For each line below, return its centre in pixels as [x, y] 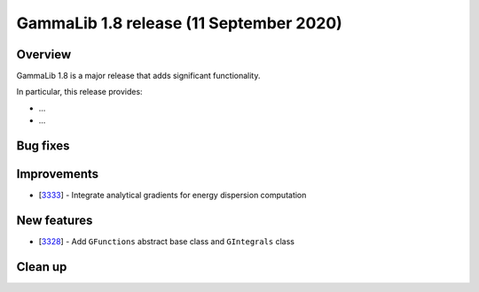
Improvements [58, 174]
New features [55, 220]
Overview [44, 54]
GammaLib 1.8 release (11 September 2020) [180, 23]
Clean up [42, 267]
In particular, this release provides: [79, 92]
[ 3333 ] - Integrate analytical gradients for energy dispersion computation [173, 196]
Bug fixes [43, 146]
